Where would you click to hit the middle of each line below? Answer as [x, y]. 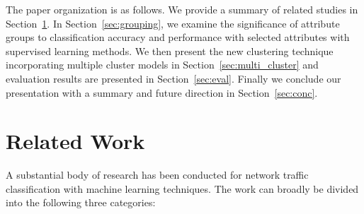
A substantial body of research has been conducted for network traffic [157, 175]
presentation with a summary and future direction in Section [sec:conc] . [162, 92]
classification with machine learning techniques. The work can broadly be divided [182, 188]
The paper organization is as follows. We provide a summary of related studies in [182, 9]
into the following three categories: [81, 202]
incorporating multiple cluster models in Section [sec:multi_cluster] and [162, 65]
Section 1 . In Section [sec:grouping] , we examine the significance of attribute [173, 23]
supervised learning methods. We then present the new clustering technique [170, 50]
